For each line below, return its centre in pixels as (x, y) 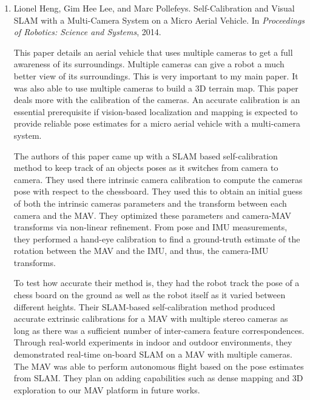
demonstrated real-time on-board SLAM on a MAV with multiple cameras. (153, 354)
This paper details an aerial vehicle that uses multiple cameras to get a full (153, 52)
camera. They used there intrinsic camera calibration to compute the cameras (158, 179)
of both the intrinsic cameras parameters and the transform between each (150, 203)
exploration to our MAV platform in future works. (107, 389)
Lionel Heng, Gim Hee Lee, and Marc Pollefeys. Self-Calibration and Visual (154, 8)
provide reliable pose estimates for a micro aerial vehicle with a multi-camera (157, 123)
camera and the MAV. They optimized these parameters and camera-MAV (153, 215)
